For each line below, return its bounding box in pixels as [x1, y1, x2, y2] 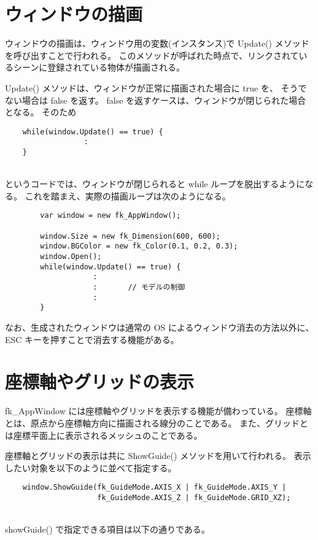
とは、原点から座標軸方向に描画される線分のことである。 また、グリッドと [5, 416, 309, 429]
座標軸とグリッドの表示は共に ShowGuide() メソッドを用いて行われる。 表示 [5, 449, 311, 462]
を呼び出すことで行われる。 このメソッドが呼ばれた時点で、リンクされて [5, 48, 299, 61]
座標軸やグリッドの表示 [5, 369, 195, 394]
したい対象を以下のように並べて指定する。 [5, 461, 177, 474]
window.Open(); [40, 252, 102, 261]
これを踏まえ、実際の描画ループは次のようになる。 [25, 189, 231, 202]
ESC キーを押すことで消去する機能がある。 [5, 333, 179, 345]
